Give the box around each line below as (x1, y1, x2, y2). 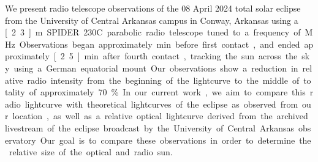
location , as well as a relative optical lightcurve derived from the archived (12, 109, 308, 122)
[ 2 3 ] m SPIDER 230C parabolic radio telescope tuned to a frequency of (5, 26, 301, 39)
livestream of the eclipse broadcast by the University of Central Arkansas (5, 121, 295, 134)
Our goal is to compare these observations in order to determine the (40, 133, 311, 146)
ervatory (5, 133, 36, 146)
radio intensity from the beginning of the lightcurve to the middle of (27, 73, 300, 86)
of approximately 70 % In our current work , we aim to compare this (29, 86, 306, 98)
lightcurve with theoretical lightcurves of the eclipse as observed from (25, 97, 298, 110)
